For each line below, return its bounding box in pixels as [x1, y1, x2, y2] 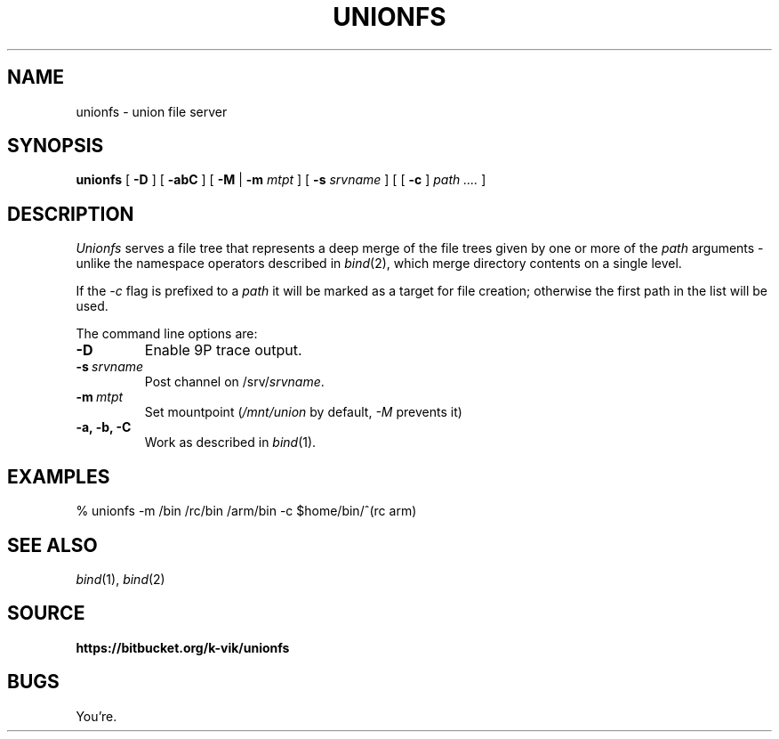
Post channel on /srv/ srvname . [144, 374, 325, 390]
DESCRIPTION [7, 202, 134, 225]
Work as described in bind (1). [144, 434, 317, 451]
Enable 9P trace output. [144, 341, 302, 360]
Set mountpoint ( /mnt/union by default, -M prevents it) [144, 404, 462, 420]
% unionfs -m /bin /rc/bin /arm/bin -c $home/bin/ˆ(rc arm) [76, 503, 417, 519]
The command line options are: [76, 326, 258, 342]
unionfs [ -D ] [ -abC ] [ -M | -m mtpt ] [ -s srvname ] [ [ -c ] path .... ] [76, 172, 486, 188]
